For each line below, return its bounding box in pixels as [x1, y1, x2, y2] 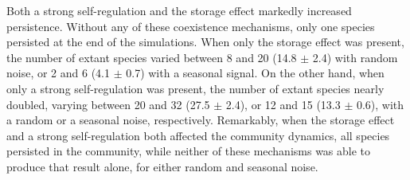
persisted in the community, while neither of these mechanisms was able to [6, 143, 371, 159]
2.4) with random [312, 49, 398, 65]
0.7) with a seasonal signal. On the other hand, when [126, 65, 385, 81]
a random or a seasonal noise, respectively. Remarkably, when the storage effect [6, 112, 395, 128]
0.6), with [356, 96, 404, 112]
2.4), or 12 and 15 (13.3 [225, 96, 341, 112]
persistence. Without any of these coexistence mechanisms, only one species [6, 18, 375, 34]
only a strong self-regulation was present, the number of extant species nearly [6, 80, 385, 96]
